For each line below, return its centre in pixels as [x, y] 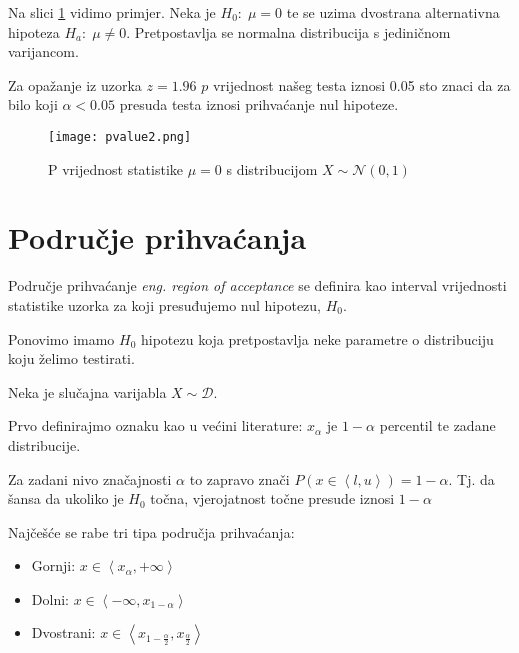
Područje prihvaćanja [157, 237]
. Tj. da [471, 478]
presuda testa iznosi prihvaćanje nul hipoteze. [259, 104]
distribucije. [44, 444]
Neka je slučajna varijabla [87, 391]
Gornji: [53, 565]
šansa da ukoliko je [66, 498]
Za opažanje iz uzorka [75, 84]
